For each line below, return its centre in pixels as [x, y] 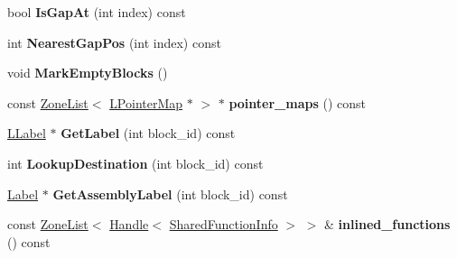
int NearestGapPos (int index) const [114, 42]
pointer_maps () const [297, 102]
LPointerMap [146, 102]
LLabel [27, 133]
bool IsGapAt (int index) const [97, 12]
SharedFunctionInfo [224, 224]
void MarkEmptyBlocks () [88, 73]
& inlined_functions [387, 224]
